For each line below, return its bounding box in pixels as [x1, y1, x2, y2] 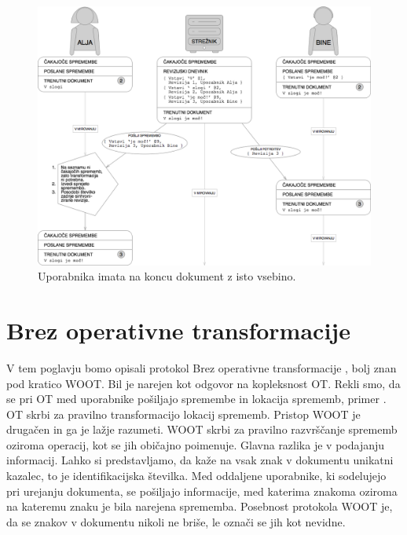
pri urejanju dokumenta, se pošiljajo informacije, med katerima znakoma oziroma [6, 482, 398, 499]
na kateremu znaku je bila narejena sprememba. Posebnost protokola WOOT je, [6, 498, 393, 515]
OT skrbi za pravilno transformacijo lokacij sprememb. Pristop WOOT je [6, 405, 361, 422]
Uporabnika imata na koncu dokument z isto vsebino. [38, 268, 296, 284]
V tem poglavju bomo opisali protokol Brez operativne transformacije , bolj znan [6, 359, 397, 376]
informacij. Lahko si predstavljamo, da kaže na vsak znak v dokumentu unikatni [6, 452, 394, 468]
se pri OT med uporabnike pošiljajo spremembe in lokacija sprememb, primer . [6, 390, 387, 407]
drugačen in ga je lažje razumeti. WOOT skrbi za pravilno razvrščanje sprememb [6, 421, 398, 438]
